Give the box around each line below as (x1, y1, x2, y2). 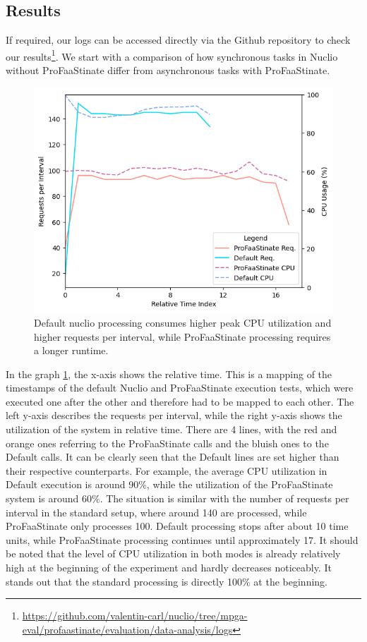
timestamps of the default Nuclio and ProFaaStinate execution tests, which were (6, 380, 354, 395)
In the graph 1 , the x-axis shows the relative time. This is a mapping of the (6, 366, 332, 381)
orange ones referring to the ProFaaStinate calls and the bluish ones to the (6, 435, 329, 450)
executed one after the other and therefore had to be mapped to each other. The (6, 394, 354, 408)
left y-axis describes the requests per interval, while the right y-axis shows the (6, 408, 342, 423)
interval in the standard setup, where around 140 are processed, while (6, 504, 307, 519)
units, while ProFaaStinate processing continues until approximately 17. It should (6, 532, 359, 547)
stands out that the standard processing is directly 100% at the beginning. (6, 574, 327, 588)
